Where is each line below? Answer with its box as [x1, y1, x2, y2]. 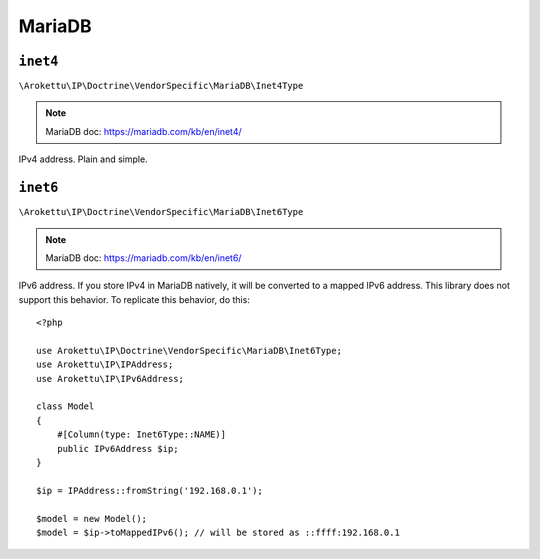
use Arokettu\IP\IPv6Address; [36, 373, 185, 384]
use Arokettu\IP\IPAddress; [36, 359, 174, 370]
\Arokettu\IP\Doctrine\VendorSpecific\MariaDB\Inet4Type [18, 80, 304, 92]
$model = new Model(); [36, 513, 148, 524]
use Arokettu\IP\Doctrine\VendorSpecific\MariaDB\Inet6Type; [36, 345, 342, 356]
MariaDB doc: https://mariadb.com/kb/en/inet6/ [45, 251, 242, 264]
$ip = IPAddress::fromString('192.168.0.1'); [36, 485, 264, 496]
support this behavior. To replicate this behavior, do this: [18, 293, 250, 305]
